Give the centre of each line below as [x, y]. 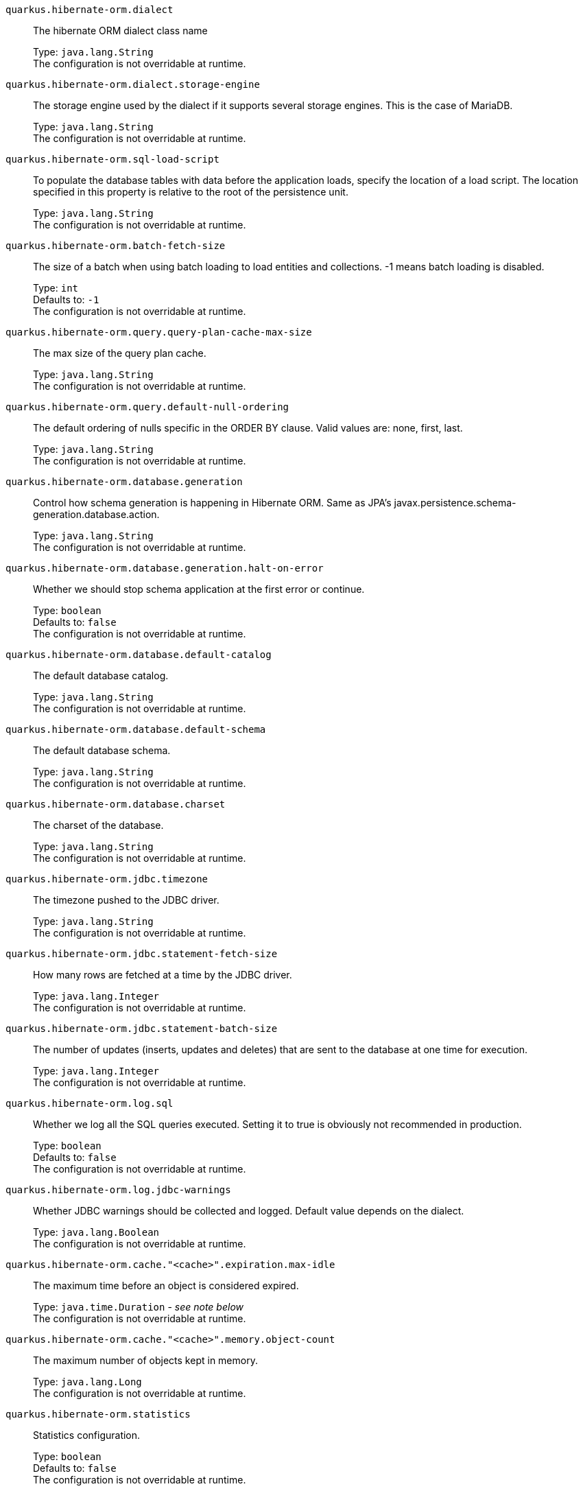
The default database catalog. [101, 676]
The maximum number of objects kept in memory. [145, 1360]
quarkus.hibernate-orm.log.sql [90, 1103]
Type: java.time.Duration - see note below [139, 1307]
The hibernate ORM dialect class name [120, 31]
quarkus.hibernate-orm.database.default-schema [136, 729]
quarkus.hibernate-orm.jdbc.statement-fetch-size [142, 954]
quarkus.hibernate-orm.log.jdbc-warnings [118, 1190]
